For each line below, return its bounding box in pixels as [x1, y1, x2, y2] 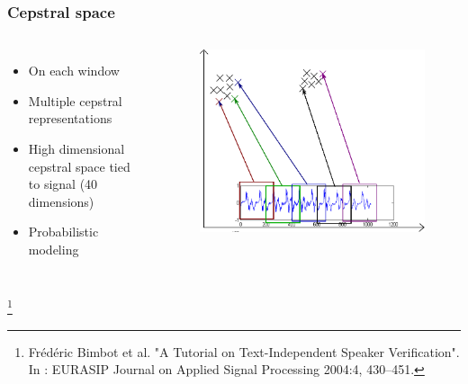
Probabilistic [28, 222, 99, 241]
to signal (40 [28, 174, 98, 193]
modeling [28, 239, 79, 258]
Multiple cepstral [28, 91, 122, 110]
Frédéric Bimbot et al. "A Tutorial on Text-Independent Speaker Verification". [28, 342, 460, 361]
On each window [28, 61, 120, 80]
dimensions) [28, 192, 94, 210]
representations [28, 109, 112, 128]
